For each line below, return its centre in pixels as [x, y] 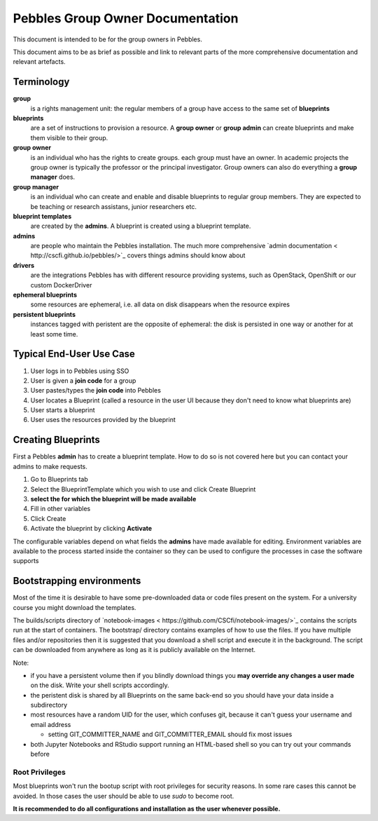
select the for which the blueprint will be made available [113, 498]
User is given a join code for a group [83, 380]
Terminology [41, 82]
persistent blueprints [44, 314]
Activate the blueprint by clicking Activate [91, 529]
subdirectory [49, 705]
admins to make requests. [50, 466]
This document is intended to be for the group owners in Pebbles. [107, 39]
